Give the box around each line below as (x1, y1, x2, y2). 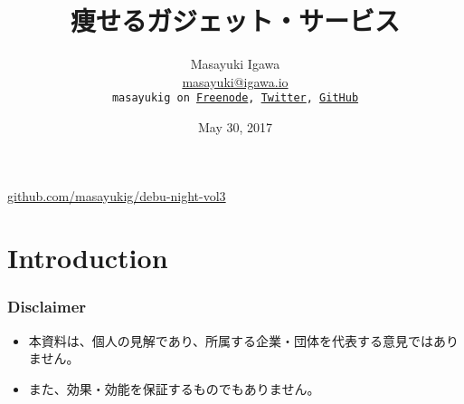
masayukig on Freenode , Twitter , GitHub (111, 91, 359, 105)
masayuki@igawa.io (182, 72, 289, 91)
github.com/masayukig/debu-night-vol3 (7, 186, 226, 205)
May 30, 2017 (197, 117, 273, 136)
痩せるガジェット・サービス (70, 2, 400, 39)
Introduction (7, 239, 168, 276)
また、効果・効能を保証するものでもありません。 (28, 379, 320, 398)
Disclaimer (7, 295, 87, 318)
